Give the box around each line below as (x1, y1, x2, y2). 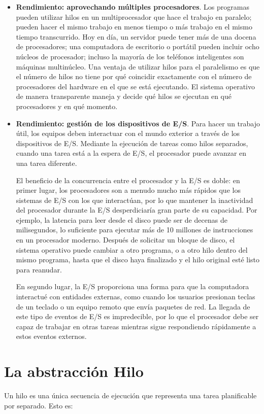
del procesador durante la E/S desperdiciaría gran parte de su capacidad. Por (16, 204, 257, 215)
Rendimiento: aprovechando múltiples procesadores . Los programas (16, 2, 249, 12)
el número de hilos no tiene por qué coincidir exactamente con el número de (16, 71, 252, 82)
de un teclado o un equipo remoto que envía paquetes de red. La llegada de (16, 301, 250, 312)
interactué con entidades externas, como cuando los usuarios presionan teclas (16, 291, 255, 302)
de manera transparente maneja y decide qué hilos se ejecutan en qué (16, 91, 232, 101)
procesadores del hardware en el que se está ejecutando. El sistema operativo (16, 81, 255, 91)
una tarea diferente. (16, 157, 77, 168)
